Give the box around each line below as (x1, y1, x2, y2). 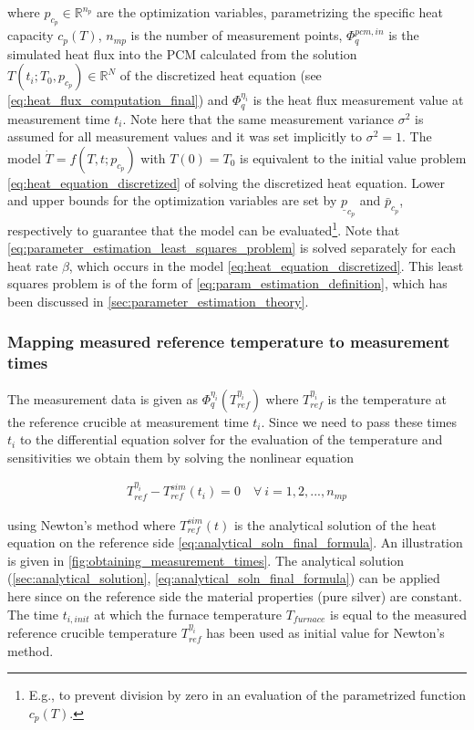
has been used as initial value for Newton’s (206, 623, 445, 642)
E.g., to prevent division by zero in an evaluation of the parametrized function (28, 685, 466, 704)
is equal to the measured (330, 604, 467, 623)
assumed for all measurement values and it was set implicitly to (7, 127, 362, 146)
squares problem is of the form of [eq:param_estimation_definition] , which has (7, 274, 448, 293)
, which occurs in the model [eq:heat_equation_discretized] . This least (68, 255, 464, 275)
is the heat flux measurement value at (252, 90, 464, 109)
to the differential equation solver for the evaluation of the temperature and (19, 430, 443, 449)
